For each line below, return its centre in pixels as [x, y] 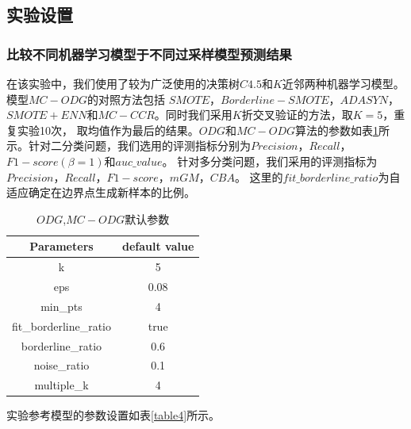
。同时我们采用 [193, 115]
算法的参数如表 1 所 [342, 130]
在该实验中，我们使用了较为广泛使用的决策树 [123, 83]
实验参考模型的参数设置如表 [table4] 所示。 [113, 415]
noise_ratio [61, 365]
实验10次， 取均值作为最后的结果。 [108, 130]
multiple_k [61, 385]
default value [158, 246]
